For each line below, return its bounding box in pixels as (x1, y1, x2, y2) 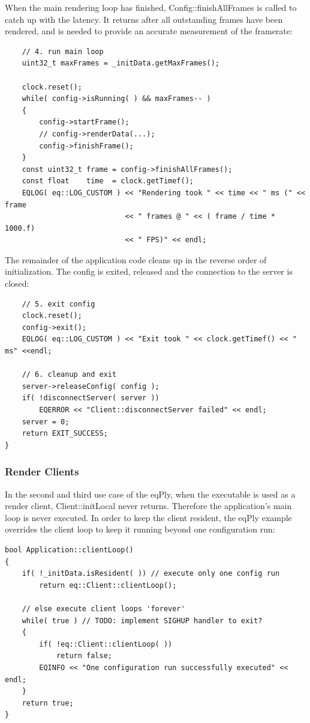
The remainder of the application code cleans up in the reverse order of (5, 253, 267, 266)
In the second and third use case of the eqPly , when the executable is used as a (5, 487, 296, 500)
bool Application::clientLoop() (5, 545, 134, 554)
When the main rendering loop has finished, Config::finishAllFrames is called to (5, 1, 297, 13)
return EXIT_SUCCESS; (22, 429, 108, 438)
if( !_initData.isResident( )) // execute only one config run (22, 569, 280, 578)
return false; (56, 651, 112, 660)
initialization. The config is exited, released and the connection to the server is (5, 265, 293, 278)
